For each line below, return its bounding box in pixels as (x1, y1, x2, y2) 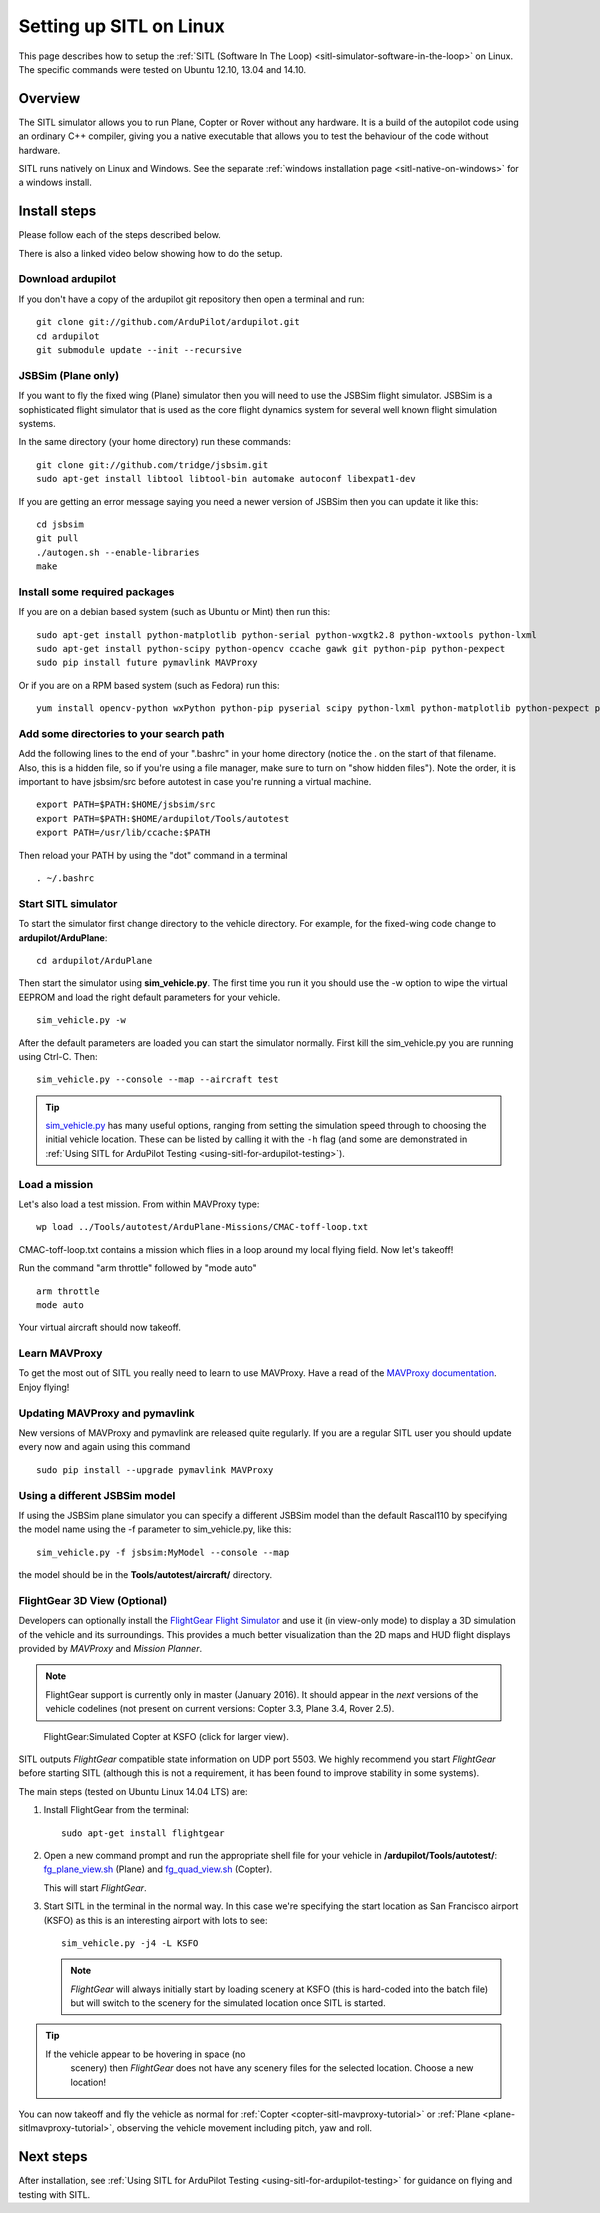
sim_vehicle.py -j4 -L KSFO (61, 1937, 199, 1949)
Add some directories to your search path (18, 726, 225, 740)
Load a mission (18, 1177, 94, 1191)
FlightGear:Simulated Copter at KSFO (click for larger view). (43, 1730, 289, 1742)
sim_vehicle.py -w (36, 1015, 127, 1026)
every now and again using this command (18, 1441, 191, 1453)
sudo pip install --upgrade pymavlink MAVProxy (36, 1464, 274, 1475)
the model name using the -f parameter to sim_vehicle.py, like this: (18, 1523, 292, 1535)
